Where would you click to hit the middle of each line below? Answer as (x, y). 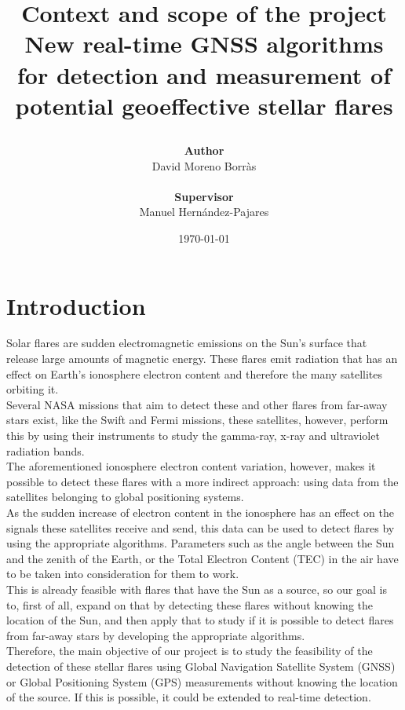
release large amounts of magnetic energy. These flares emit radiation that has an (202, 359)
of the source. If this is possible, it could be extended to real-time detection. (189, 697)
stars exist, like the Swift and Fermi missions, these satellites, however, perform (197, 420)
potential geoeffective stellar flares (204, 105)
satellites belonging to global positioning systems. (125, 497)
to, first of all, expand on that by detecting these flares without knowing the (190, 604)
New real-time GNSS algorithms (204, 44)
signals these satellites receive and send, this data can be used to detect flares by (201, 527)
